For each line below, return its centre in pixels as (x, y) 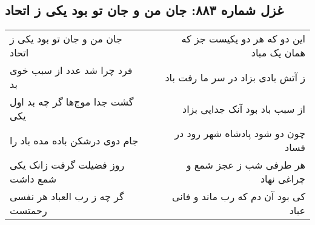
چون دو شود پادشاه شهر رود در (240, 133)
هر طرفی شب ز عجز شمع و (246, 165)
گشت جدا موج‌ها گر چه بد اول (72, 102)
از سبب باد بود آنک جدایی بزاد (244, 109)
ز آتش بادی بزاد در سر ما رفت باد (235, 77)
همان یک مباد (278, 53)
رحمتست (28, 210)
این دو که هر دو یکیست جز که (243, 39)
